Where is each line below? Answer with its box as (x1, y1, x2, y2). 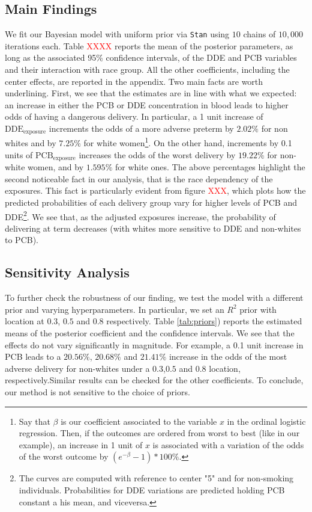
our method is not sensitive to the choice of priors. (5, 385, 190, 398)
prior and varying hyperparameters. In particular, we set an (5, 303, 224, 315)
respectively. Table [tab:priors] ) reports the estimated (106, 315, 302, 327)
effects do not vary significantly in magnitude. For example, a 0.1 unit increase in (5, 338, 304, 351)
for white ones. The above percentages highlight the (115, 161, 305, 173)
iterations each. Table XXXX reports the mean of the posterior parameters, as (5, 39, 293, 52)
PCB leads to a (5, 350, 61, 363)
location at (5, 315, 44, 327)
